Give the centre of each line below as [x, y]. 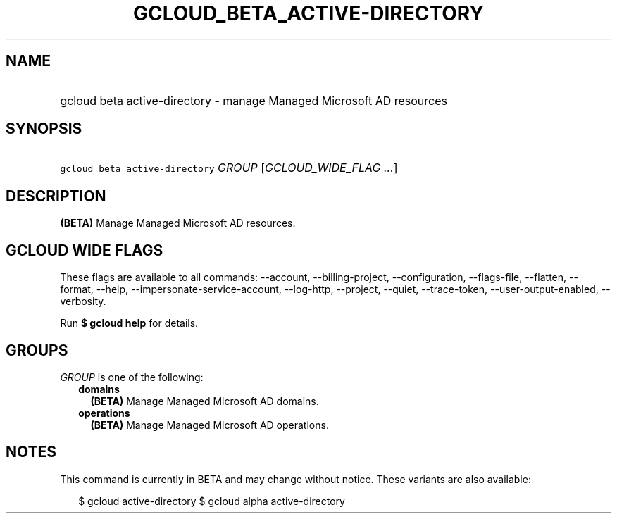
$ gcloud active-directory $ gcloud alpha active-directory [212, 501]
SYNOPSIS [44, 129]
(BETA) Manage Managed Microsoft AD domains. [205, 401]
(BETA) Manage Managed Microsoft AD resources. [178, 223]
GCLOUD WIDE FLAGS [85, 250]
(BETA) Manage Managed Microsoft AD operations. [210, 425]
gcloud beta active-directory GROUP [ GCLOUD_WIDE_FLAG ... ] [229, 168]
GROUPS [37, 350]
